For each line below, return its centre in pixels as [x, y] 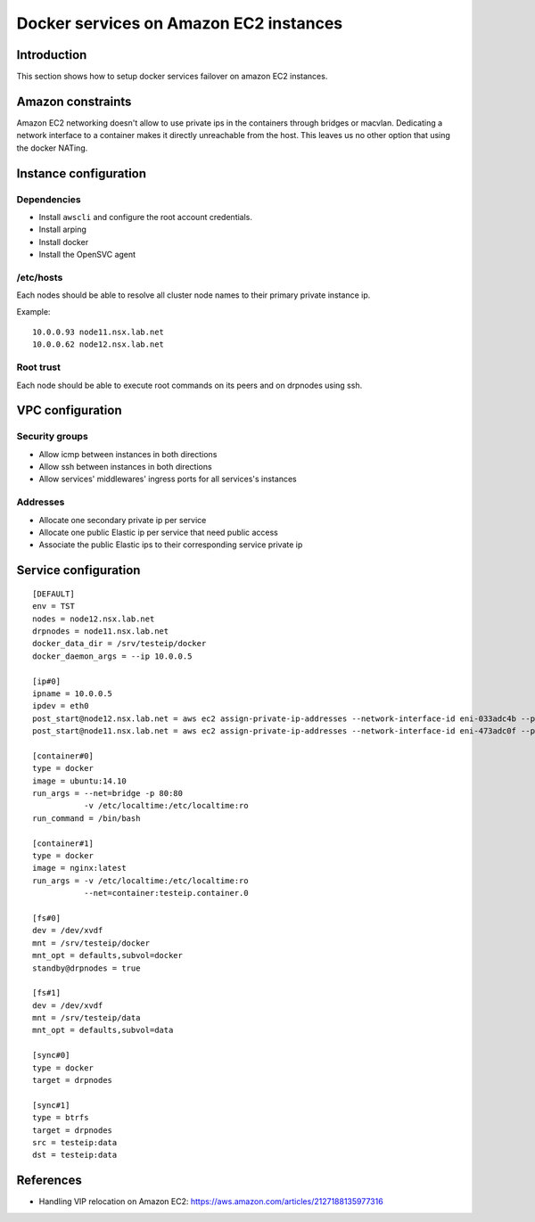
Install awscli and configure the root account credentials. [146, 217]
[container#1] [63, 843]
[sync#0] [51, 1055]
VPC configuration [69, 410]
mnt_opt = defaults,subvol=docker [107, 955]
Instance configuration [82, 173]
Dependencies [49, 199]
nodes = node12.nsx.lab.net [94, 619]
